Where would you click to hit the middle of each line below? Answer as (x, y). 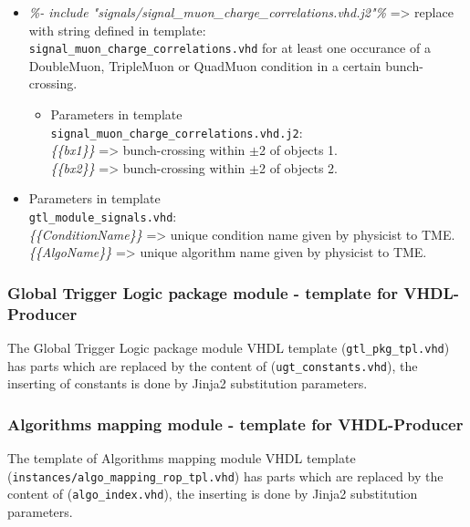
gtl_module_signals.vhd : (103, 217)
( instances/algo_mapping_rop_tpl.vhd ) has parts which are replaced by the (225, 475)
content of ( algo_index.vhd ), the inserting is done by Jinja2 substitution (213, 494)
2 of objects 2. (298, 167)
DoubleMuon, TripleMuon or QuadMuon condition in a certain (205, 65)
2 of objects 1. (298, 150)
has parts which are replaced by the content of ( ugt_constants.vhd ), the (213, 365)
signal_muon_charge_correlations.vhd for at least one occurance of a (230, 48)
